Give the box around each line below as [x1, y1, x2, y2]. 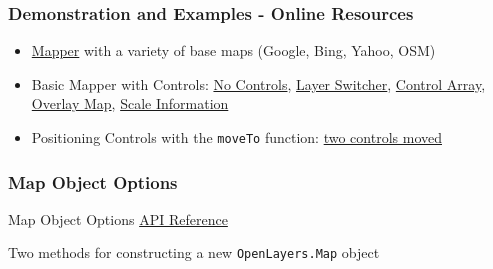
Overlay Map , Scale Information [31, 93, 229, 114]
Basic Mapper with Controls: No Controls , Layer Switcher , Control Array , [31, 73, 486, 94]
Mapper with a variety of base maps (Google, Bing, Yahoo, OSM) [31, 40, 436, 61]
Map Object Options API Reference [8, 208, 228, 229]
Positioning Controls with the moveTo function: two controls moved [31, 127, 442, 147]
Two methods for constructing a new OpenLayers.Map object [8, 242, 380, 263]
